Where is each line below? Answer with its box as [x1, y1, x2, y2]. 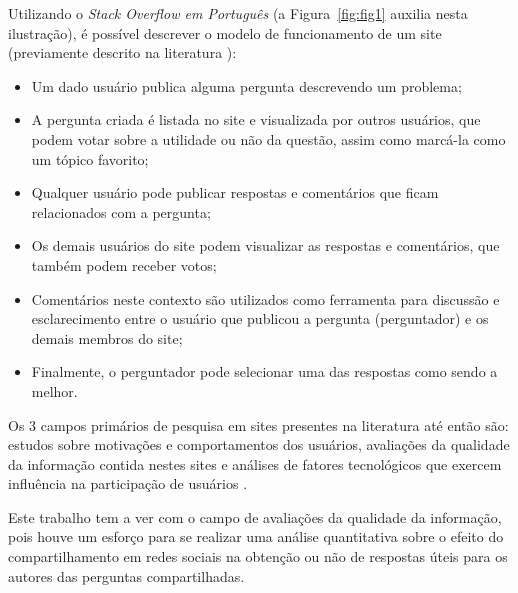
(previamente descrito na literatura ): [8, 42, 237, 63]
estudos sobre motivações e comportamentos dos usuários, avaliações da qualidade [8, 434, 510, 455]
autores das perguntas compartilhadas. [8, 565, 245, 586]
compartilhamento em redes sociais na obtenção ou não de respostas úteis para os [8, 546, 508, 567]
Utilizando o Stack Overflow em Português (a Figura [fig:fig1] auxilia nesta [8, 3, 468, 23]
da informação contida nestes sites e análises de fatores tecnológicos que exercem [8, 453, 502, 474]
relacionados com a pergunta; [31, 201, 211, 222]
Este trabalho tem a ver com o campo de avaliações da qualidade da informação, [8, 506, 502, 527]
